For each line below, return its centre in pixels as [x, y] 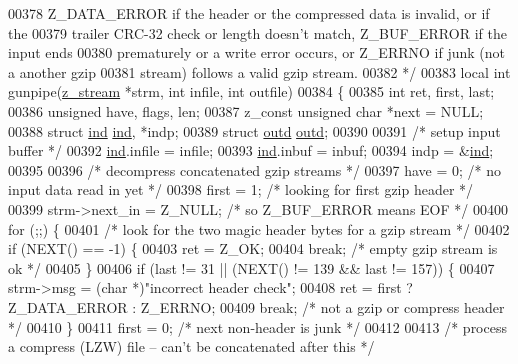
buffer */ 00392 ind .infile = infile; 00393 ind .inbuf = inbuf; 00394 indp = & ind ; [251, 150]
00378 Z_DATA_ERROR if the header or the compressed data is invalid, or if [249, 13]
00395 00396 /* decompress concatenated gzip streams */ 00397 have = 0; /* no [255, 169]
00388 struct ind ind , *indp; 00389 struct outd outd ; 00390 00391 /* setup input [254, 130]
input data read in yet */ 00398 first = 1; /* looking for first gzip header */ [241, 189]
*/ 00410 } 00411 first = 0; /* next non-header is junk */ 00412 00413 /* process [257, 326]
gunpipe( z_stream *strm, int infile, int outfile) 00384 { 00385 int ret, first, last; [251, 91]
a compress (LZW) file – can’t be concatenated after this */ [191, 346]
